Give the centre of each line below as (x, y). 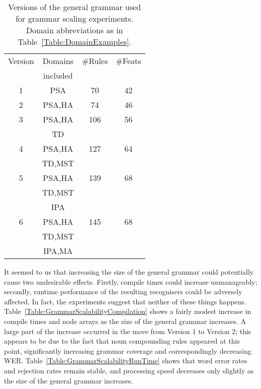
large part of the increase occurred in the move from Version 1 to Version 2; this (128, 331)
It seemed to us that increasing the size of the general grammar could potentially (129, 272)
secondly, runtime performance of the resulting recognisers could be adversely (123, 291)
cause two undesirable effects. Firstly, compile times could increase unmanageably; (131, 281)
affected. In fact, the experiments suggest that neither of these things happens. (125, 301)
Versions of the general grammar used (75, 7)
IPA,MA (58, 251)
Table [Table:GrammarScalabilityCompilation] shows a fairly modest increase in (128, 311)
